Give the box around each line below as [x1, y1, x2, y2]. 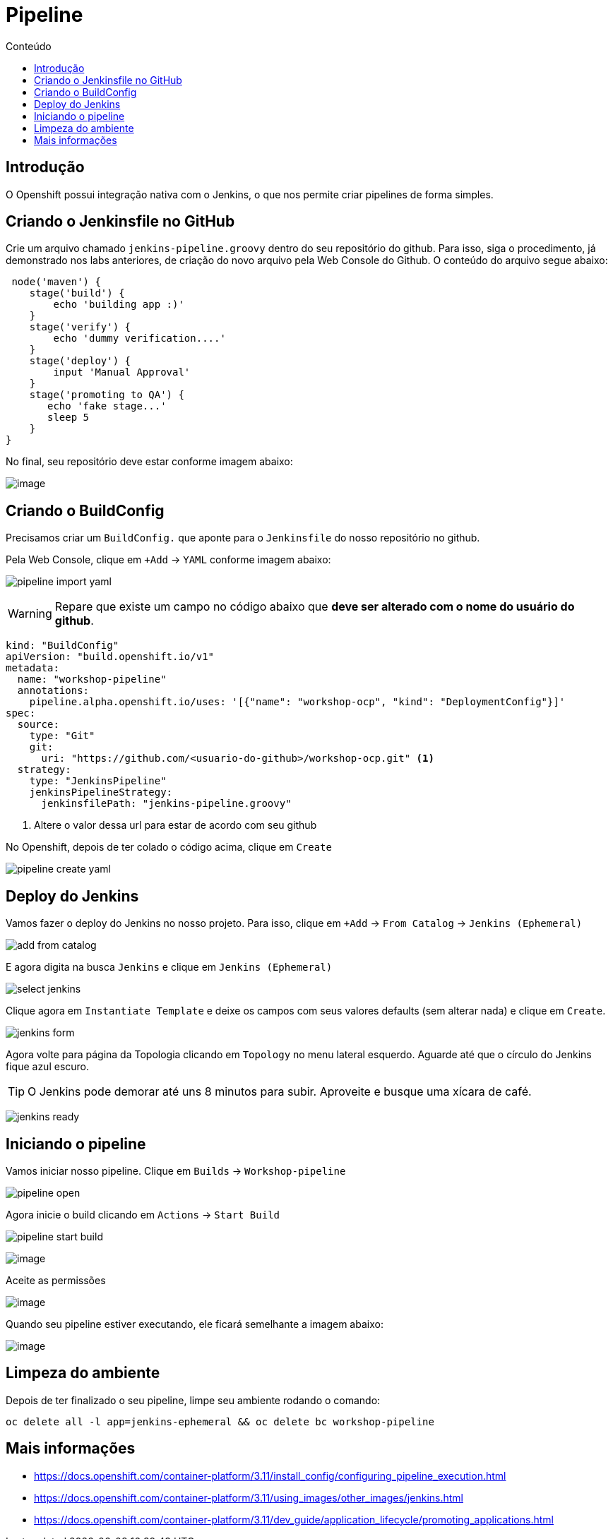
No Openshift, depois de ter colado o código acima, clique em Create [6, 841, 332, 854]
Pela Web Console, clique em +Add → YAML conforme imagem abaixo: [6, 553, 331, 566]
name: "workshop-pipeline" [17, 673, 167, 685]
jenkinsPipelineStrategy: [29, 786, 173, 798]
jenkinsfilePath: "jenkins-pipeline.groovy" [41, 798, 292, 810]
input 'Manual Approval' [53, 366, 191, 378]
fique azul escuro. [6, 1060, 90, 1073]
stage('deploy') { [29, 355, 131, 367]
